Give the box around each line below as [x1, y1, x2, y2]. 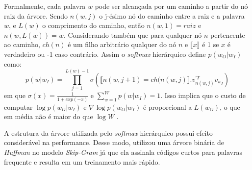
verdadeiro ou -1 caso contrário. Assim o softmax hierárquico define [4, 49, 206, 59]
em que [4, 90, 25, 100]
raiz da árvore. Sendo [4, 10, 68, 21]
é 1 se [202, 39, 219, 49]
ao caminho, [4, 39, 40, 49]
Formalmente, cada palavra [4, 1, 86, 11]
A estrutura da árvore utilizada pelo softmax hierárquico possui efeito [4, 127, 213, 138]
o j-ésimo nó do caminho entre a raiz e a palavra [99, 10, 245, 21]
